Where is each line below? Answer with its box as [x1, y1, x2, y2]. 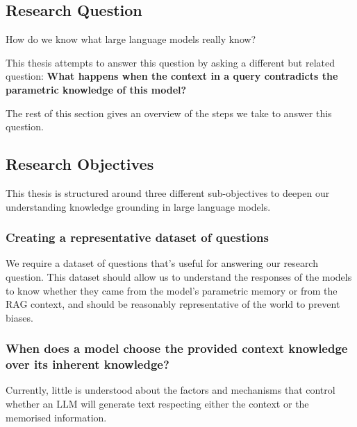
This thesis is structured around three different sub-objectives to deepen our [6, 185, 330, 200]
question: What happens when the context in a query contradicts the [6, 69, 338, 83]
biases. [6, 310, 33, 324]
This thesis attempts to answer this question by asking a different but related [6, 55, 335, 69]
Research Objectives [6, 153, 154, 175]
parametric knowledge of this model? [6, 82, 187, 96]
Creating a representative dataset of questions [6, 229, 269, 246]
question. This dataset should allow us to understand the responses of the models [6, 269, 352, 284]
